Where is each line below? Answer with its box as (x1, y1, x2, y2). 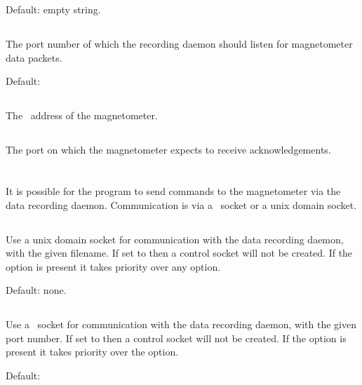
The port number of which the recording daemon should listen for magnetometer (6, 36, 353, 50)
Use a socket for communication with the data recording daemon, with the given (6, 317, 356, 332)
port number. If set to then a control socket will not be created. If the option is (6, 330, 347, 345)
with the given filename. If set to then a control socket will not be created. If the (6, 245, 353, 260)
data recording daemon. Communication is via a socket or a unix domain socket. (6, 197, 357, 212)
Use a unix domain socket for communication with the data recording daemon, (6, 231, 344, 246)
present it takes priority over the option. (6, 344, 179, 359)
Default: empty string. (6, 2, 101, 16)
